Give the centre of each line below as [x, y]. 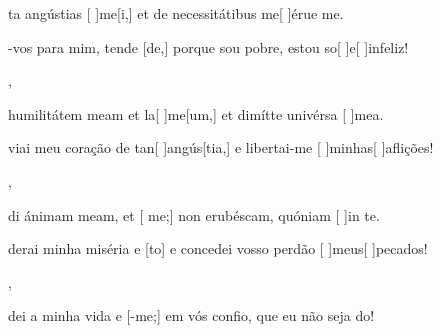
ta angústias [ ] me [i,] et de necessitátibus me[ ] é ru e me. [176, 13]
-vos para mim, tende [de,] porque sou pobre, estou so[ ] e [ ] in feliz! [208, 46]
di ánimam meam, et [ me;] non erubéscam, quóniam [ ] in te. [194, 214]
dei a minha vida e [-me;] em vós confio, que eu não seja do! [191, 315]
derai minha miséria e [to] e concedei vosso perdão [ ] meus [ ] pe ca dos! [218, 248]
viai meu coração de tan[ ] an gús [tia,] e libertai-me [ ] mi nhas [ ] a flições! [221, 147]
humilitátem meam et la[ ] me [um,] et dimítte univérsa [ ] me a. [196, 113]
